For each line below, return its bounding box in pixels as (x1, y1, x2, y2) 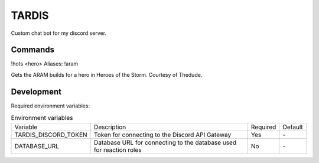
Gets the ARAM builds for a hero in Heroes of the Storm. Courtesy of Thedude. (11, 71, 203, 78)
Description (93, 123, 126, 131)
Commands (11, 45, 55, 55)
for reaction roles (93, 145, 142, 154)
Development (11, 86, 62, 97)
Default (282, 123, 304, 131)
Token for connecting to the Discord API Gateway (93, 131, 232, 139)
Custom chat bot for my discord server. (11, 30, 106, 37)
